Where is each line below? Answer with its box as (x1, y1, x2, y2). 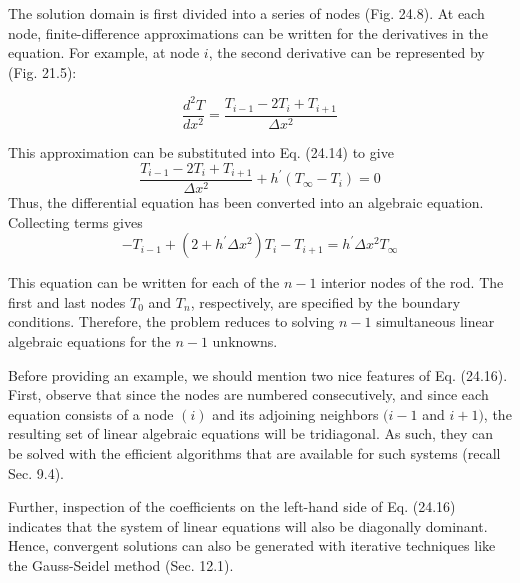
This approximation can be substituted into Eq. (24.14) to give (8, 141, 394, 162)
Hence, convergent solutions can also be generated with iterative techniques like (8, 535, 496, 556)
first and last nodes (8, 291, 126, 312)
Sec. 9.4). (8, 462, 64, 483)
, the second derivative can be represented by (208, 42, 485, 63)
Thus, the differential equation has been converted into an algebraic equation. (8, 192, 484, 213)
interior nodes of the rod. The (321, 272, 504, 293)
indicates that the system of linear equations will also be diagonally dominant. (8, 515, 488, 536)
